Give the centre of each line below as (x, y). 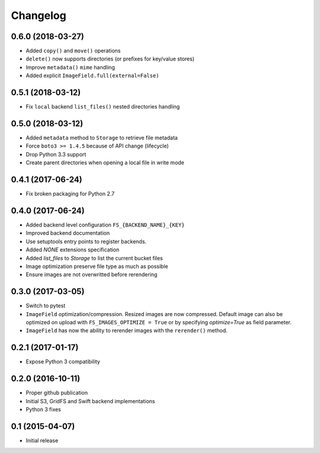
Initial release (42, 440)
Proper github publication (57, 393)
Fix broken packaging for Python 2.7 (70, 194)
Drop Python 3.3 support (56, 154)
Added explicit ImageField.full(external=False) (92, 76)
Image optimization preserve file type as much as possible (97, 266)
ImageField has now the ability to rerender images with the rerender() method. (127, 331)
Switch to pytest (46, 306)
